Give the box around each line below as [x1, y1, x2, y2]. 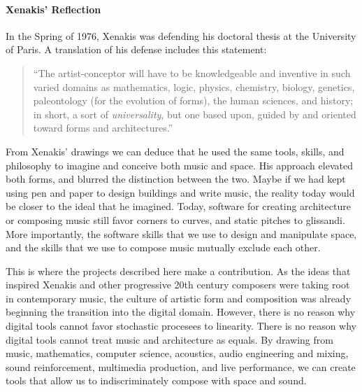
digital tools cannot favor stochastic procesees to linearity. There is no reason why [6, 318, 356, 333]
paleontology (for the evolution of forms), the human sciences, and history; [33, 93, 354, 108]
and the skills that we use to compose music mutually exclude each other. [6, 240, 321, 255]
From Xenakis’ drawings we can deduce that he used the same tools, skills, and [6, 143, 345, 158]
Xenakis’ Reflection [6, 1, 101, 16]
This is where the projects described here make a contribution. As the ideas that [6, 263, 351, 278]
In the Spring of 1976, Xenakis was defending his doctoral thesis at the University [6, 28, 356, 43]
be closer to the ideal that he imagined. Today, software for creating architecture [6, 199, 351, 213]
